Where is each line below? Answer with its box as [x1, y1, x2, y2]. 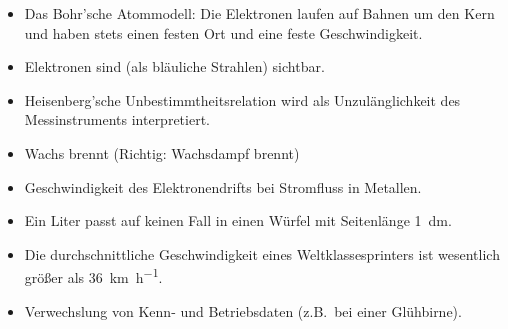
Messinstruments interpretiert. [24, 109, 210, 130]
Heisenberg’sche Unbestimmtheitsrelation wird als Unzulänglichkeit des [24, 89, 461, 110]
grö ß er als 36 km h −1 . [24, 264, 163, 287]
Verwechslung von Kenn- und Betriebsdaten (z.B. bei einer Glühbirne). [24, 300, 462, 321]
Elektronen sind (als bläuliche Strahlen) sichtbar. [24, 56, 325, 77]
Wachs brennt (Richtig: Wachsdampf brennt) [24, 142, 300, 163]
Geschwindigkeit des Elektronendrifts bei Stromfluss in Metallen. [24, 176, 422, 197]
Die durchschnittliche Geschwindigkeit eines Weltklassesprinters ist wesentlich [24, 243, 500, 264]
